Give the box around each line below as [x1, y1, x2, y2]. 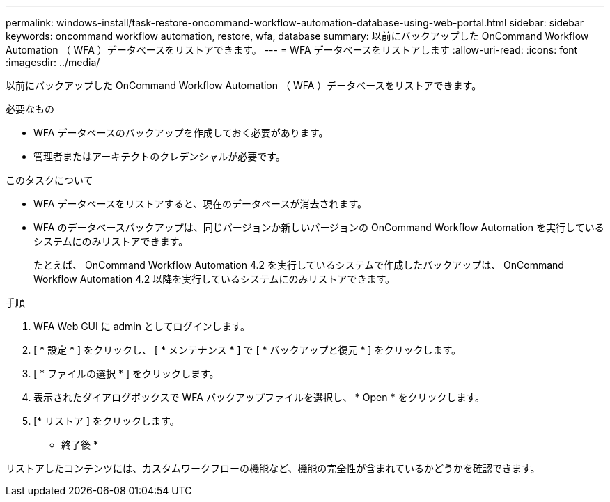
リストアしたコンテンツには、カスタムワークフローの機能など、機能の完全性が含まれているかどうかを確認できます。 [6, 462, 540, 474]
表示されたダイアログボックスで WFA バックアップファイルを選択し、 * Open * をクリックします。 [33, 391, 485, 403]
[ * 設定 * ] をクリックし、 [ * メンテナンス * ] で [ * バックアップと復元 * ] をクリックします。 [33, 344, 461, 356]
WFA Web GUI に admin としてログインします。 [33, 320, 251, 332]
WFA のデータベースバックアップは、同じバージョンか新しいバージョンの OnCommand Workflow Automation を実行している [33, 221, 604, 233]
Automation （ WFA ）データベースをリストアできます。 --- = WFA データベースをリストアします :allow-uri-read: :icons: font [6, 44, 578, 56]
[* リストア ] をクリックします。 [33, 415, 180, 427]
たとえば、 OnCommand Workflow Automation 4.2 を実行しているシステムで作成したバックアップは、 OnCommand [33, 259, 564, 271]
